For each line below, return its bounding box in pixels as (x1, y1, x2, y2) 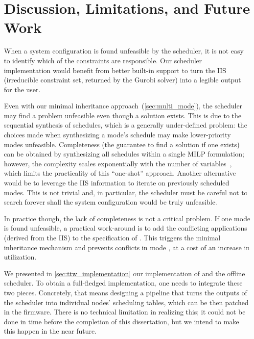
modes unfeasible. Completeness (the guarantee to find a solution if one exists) (4, 139, 240, 149)
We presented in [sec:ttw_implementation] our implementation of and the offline (4, 268, 245, 278)
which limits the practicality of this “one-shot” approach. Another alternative (4, 168, 236, 178)
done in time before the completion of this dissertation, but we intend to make (4, 316, 239, 326)
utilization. (4, 252, 37, 262)
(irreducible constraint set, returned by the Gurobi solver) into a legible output (4, 75, 241, 85)
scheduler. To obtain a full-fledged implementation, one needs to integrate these (4, 278, 243, 288)
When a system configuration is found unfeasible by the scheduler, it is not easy (4, 46, 244, 56)
